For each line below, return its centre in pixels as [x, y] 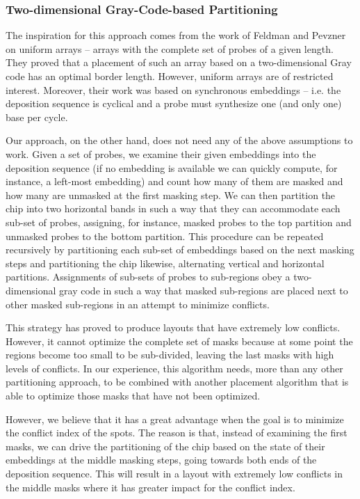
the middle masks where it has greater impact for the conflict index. [150, 487]
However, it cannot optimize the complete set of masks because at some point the [179, 341]
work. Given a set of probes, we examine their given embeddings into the [161, 153]
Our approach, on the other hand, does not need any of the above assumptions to [179, 140]
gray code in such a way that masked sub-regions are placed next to [204, 290]
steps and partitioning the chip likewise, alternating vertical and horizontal [165, 263]
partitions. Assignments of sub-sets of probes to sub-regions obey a [148, 277]
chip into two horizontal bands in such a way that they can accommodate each [173, 208]
